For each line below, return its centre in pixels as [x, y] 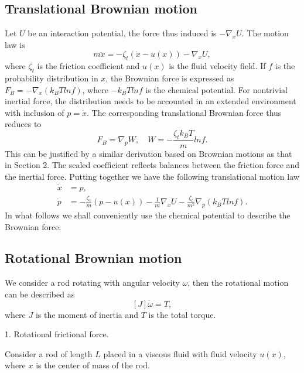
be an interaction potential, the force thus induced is [122, 33]
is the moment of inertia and [87, 314]
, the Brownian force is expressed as [170, 78]
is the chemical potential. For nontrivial [216, 89]
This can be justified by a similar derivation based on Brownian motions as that [148, 153]
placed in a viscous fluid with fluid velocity [180, 353]
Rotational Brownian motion [93, 258]
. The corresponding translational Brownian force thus [184, 112]
